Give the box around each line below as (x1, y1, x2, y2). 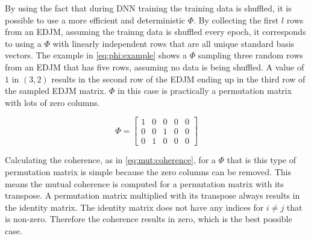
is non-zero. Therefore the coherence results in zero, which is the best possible (5, 213, 292, 225)
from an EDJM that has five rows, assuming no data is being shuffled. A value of (5, 60, 304, 73)
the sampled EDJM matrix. (5, 84, 107, 97)
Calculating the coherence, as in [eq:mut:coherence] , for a (5, 154, 216, 166)
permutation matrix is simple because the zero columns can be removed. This (5, 166, 291, 178)
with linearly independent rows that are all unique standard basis (52, 37, 295, 49)
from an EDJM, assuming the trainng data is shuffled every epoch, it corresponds (5, 25, 306, 38)
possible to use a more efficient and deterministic (5, 13, 186, 26)
